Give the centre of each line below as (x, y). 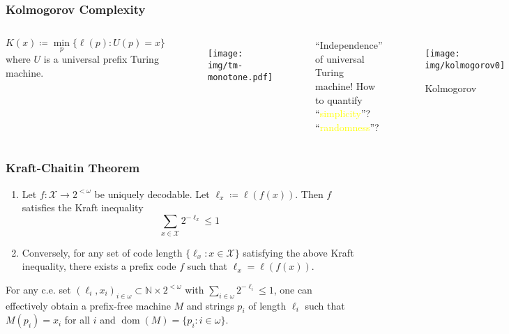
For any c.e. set (38, 289)
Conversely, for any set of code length (102, 252)
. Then (309, 193)
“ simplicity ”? (343, 113)
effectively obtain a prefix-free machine (88, 305)
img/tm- (226, 65)
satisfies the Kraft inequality (83, 207)
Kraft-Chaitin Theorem (73, 168)
